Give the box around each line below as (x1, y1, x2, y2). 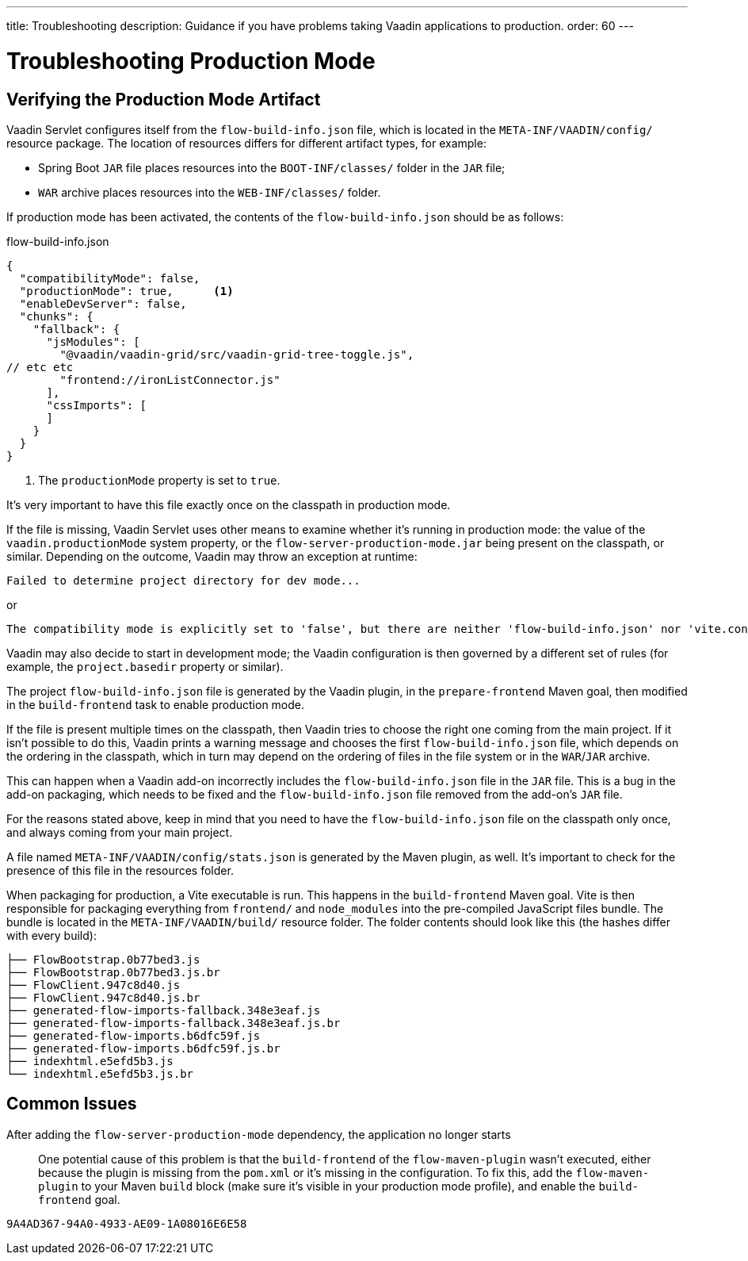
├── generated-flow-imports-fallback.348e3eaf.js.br (6, 1016, 341, 1029)
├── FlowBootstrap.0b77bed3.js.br (6, 965, 220, 979)
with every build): (6, 928, 97, 942)
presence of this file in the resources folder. (6, 863, 234, 877)
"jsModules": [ (46, 335, 140, 348)
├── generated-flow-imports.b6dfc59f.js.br (6, 1041, 280, 1055)
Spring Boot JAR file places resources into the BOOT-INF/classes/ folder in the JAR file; (38, 160, 506, 174)
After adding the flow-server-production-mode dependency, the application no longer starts (6, 1127, 511, 1141)
